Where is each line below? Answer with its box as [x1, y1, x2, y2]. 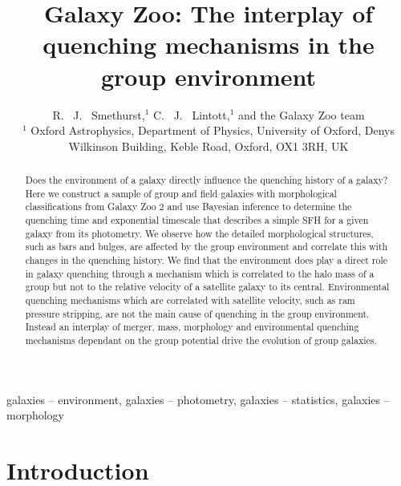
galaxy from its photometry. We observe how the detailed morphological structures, [25, 226, 374, 240]
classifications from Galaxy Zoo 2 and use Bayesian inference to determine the [25, 200, 352, 213]
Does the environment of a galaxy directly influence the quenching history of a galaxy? [25, 173, 388, 187]
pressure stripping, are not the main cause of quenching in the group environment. [25, 306, 370, 320]
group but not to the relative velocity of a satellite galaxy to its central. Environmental [25, 280, 390, 294]
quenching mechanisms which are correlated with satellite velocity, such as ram [25, 293, 355, 306]
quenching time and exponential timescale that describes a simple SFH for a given [25, 213, 369, 227]
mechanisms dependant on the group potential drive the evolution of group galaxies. [25, 333, 377, 346]
